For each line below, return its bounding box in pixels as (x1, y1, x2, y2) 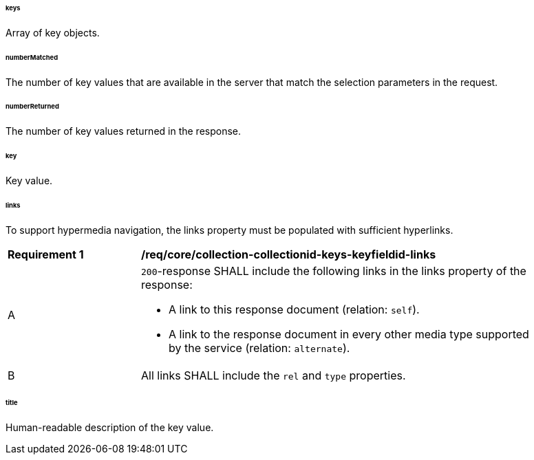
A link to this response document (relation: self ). (169, 302, 420, 316)
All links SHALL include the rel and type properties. (141, 368, 406, 382)
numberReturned (6, 102, 59, 111)
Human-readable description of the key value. (6, 421, 214, 434)
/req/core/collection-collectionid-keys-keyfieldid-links (141, 247, 436, 261)
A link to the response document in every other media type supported (169, 327, 529, 341)
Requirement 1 (8, 247, 84, 261)
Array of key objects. (6, 26, 100, 39)
